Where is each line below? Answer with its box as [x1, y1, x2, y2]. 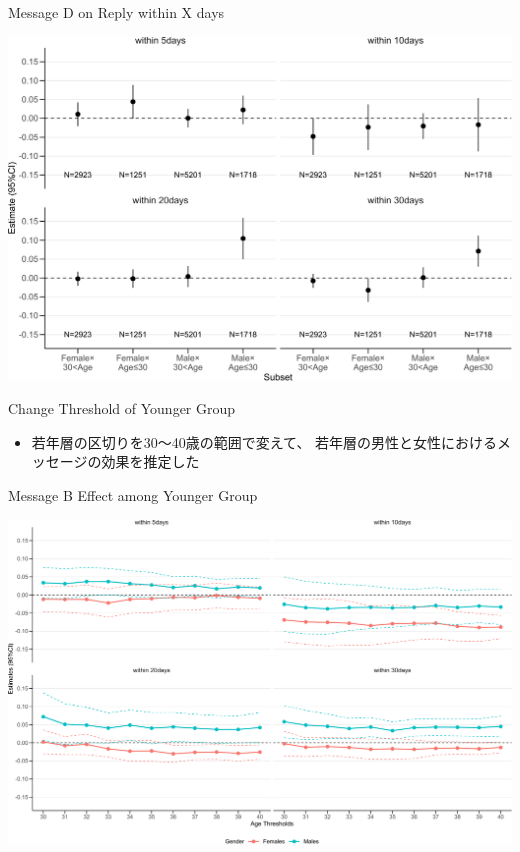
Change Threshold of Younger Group [8, 398, 236, 419]
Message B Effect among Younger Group [8, 485, 258, 505]
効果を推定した [101, 451, 200, 472]
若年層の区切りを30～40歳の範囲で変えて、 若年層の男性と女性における [31, 431, 498, 452]
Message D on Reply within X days [8, 2, 225, 22]
